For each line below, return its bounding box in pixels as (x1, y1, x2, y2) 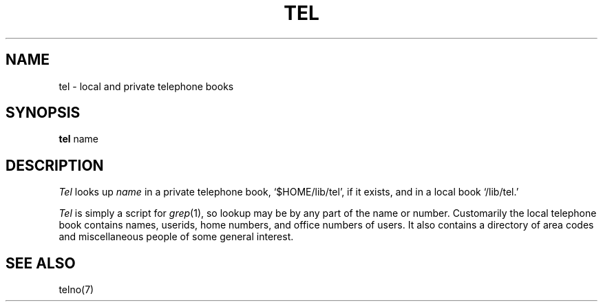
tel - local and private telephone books (59, 80, 234, 92)
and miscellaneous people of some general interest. (59, 231, 294, 243)
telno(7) (59, 284, 94, 296)
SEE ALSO (6, 254, 76, 272)
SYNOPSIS (6, 104, 81, 122)
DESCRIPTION (6, 156, 104, 174)
